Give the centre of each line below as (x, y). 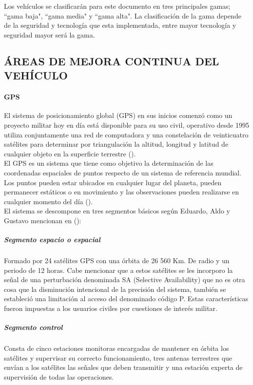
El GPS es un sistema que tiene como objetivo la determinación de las (109, 163)
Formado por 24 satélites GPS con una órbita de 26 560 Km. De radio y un (117, 260)
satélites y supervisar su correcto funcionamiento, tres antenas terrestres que (118, 357)
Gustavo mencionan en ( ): (43, 220)
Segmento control (33, 327)
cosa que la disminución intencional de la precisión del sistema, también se (115, 289)
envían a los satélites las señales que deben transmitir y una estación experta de (123, 367)
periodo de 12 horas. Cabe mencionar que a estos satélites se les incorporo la (118, 270)
